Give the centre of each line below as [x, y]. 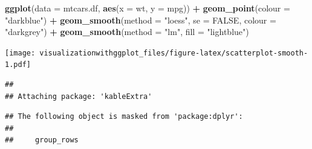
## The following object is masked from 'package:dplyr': [124, 117]
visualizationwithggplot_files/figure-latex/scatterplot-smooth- [174, 53]
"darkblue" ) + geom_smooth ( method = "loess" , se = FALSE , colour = [141, 20]
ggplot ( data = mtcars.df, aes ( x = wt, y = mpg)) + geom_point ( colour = [148, 8]
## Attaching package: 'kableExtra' [79, 96]
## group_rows [42, 140]
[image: [20, 53]
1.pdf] [18, 65]
